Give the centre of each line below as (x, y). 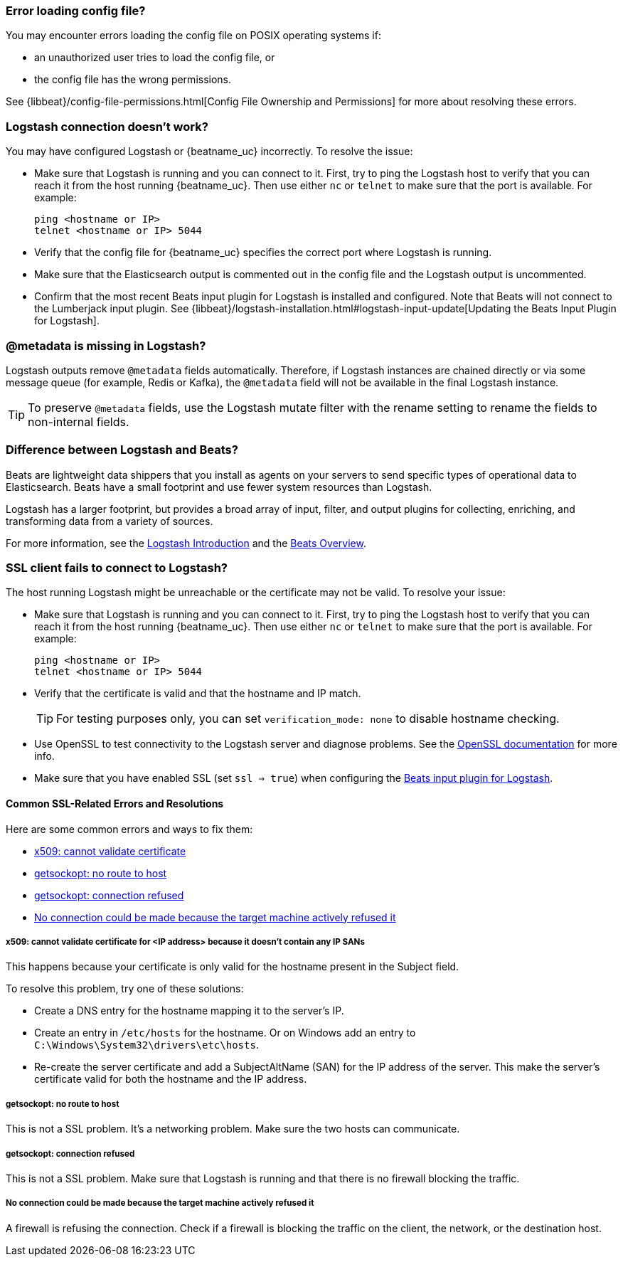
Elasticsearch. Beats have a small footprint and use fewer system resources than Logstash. (219, 487)
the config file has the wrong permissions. (133, 80)
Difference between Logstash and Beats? (122, 450)
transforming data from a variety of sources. (110, 521)
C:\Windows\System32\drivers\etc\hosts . (147, 1045)
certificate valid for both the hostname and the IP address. (171, 1079)
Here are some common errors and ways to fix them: (129, 829)
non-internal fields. (79, 421)
